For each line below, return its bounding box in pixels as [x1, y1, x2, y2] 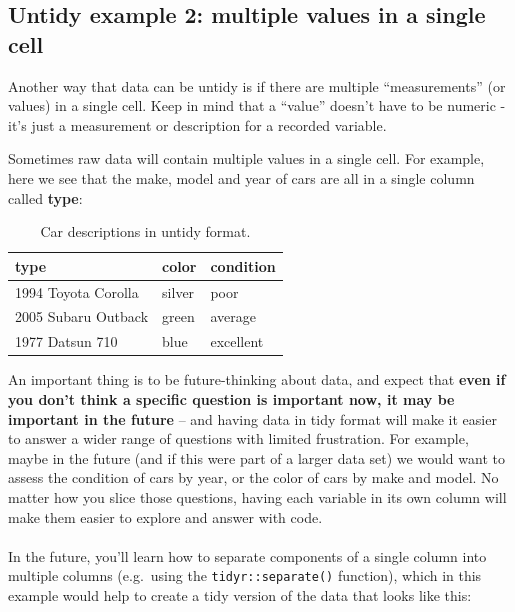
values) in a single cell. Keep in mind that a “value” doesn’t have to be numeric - [8, 95, 506, 116]
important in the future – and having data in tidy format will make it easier [8, 408, 497, 429]
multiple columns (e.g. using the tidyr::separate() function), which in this [8, 565, 482, 586]
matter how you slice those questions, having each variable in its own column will [8, 486, 507, 507]
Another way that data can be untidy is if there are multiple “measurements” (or [8, 75, 506, 96]
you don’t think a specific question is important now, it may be [8, 388, 455, 409]
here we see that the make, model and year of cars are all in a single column [8, 167, 475, 188]
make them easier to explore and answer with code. [8, 506, 323, 527]
